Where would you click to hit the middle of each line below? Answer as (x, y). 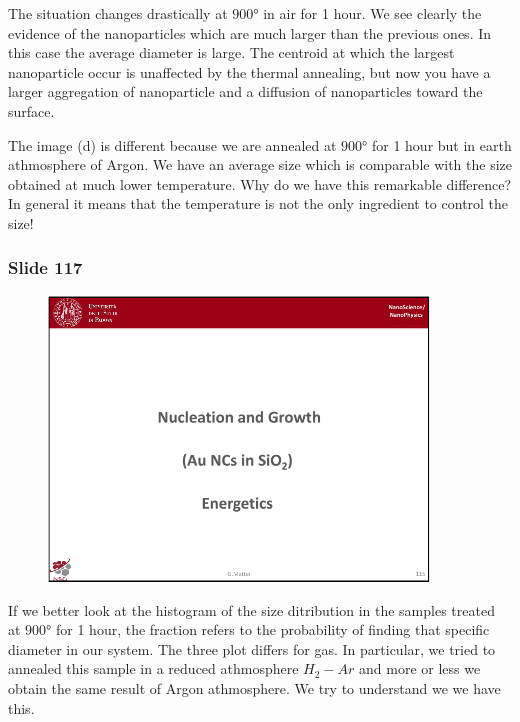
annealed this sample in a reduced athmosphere (153, 668)
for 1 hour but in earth (441, 144)
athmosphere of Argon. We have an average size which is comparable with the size (260, 164)
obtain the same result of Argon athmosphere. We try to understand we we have (254, 688)
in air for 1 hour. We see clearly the (372, 13)
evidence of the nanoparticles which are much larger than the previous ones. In (250, 32)
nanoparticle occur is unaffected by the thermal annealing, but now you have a (249, 71)
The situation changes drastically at (118, 13)
